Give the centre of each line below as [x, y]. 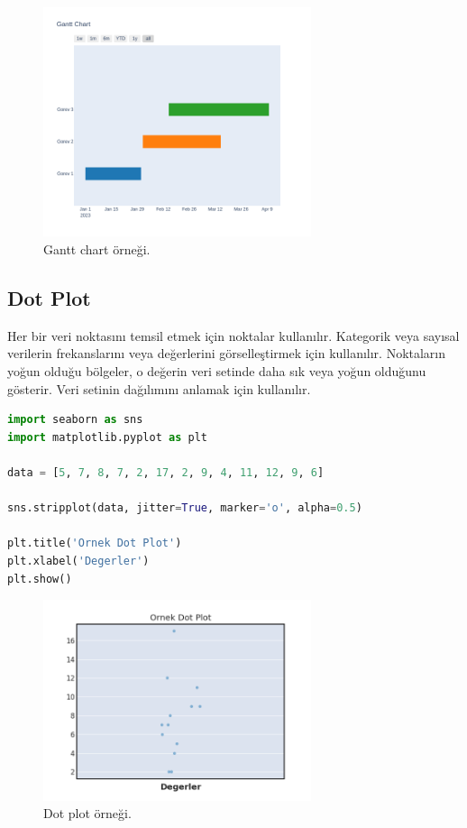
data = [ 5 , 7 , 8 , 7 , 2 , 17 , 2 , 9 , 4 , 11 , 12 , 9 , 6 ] [166, 472]
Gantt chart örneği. [97, 248]
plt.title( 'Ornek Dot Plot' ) [95, 543]
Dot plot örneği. [87, 813]
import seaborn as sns [75, 420]
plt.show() [40, 579]
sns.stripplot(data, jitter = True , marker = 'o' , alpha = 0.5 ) [185, 508]
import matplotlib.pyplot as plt [107, 437]
